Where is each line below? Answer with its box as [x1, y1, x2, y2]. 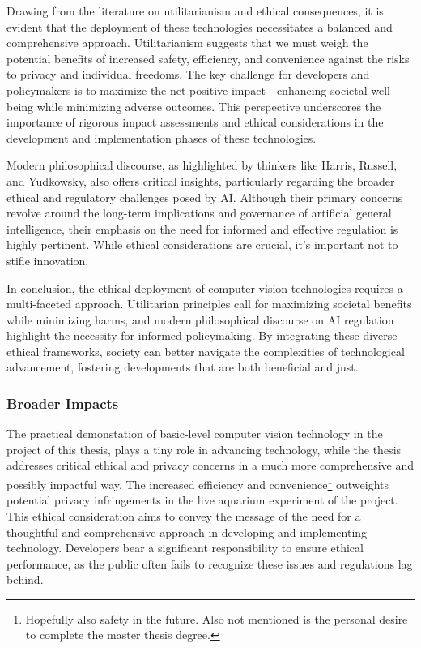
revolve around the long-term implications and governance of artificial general [6, 204, 392, 221]
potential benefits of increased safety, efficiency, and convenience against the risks [6, 49, 410, 67]
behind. [6, 571, 44, 588]
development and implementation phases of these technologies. [6, 129, 317, 146]
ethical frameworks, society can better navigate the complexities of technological [6, 342, 405, 359]
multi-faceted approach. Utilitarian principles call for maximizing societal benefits [6, 295, 412, 312]
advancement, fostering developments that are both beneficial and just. [6, 358, 359, 375]
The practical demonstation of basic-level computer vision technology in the [6, 425, 383, 442]
